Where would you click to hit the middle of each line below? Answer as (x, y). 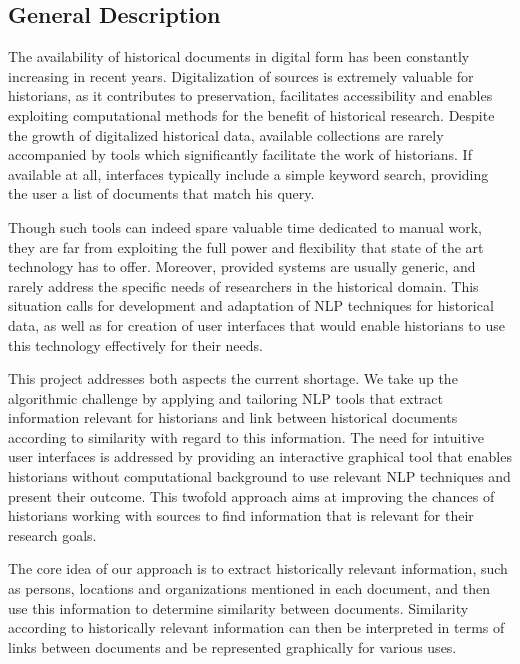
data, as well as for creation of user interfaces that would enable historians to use (256, 324)
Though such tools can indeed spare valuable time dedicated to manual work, (245, 226)
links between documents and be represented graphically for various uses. (232, 646)
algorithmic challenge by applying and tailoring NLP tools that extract (226, 397)
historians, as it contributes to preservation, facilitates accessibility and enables (250, 95)
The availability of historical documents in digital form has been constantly (239, 56)
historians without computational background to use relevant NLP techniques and (259, 476)
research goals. (52, 534)
